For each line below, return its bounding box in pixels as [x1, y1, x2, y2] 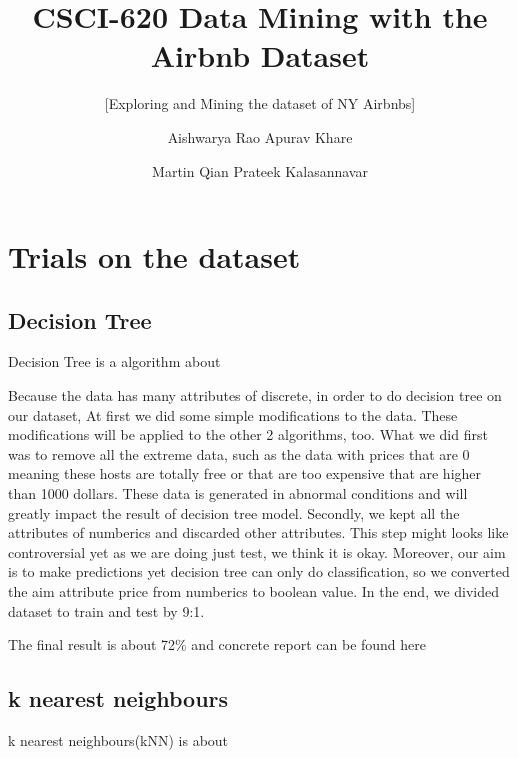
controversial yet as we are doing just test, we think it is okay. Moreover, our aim [8, 541, 506, 562]
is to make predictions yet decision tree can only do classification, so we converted [8, 561, 510, 582]
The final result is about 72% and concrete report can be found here [8, 634, 427, 655]
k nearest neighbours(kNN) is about [8, 730, 229, 750]
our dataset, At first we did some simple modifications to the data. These [8, 404, 458, 425]
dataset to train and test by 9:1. [8, 600, 205, 621]
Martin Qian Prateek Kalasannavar [152, 160, 368, 181]
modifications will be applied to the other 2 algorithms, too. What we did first [8, 424, 488, 445]
